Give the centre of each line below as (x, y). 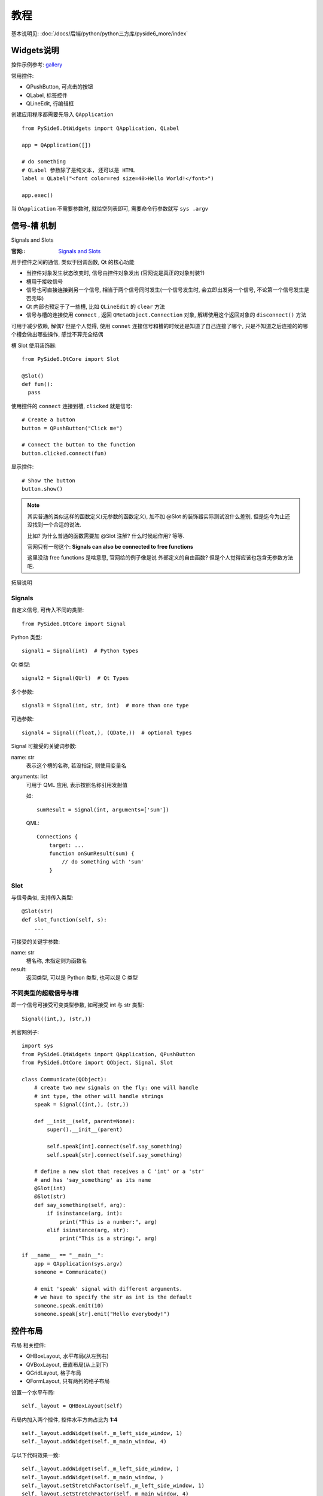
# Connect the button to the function (79, 445)
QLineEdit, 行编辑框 (50, 104)
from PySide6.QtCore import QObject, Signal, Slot (97, 1063)
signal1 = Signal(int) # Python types (80, 651)
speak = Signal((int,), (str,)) (81, 1105)
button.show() (42, 489)
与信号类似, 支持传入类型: (42, 897)
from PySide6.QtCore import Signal (74, 624)
